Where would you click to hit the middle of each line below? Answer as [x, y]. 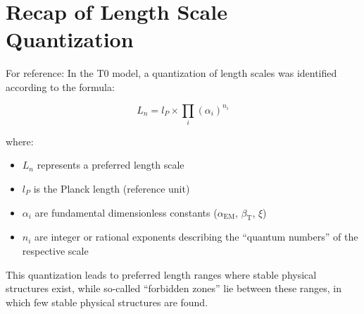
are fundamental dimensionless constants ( [126, 212]
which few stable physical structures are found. [107, 302]
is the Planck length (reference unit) [112, 189]
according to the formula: [60, 86]
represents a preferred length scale [111, 165]
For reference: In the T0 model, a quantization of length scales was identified [171, 73]
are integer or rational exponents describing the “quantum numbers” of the [196, 237]
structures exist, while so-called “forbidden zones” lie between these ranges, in [174, 288]
